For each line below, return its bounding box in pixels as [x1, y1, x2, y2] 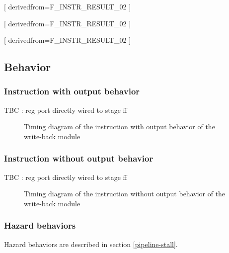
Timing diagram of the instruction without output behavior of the [24, 188, 226, 199]
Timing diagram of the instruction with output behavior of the [24, 121, 215, 132]
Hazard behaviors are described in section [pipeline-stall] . [4, 239, 178, 249]
